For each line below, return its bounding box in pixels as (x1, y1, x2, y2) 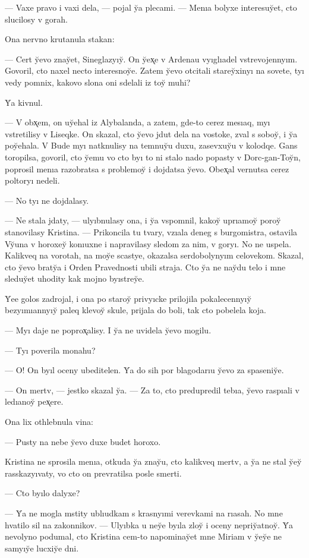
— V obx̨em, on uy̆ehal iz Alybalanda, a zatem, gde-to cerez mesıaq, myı (5, 116, 270, 128)
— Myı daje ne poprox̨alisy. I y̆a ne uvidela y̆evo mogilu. (5, 324, 212, 336)
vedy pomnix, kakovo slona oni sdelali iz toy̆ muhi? (5, 75, 191, 88)
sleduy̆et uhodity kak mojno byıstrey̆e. (5, 272, 144, 285)
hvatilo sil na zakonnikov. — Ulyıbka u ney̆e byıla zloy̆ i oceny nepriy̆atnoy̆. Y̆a (5, 518, 294, 531)
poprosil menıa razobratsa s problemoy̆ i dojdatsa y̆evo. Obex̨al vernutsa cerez (5, 162, 289, 175)
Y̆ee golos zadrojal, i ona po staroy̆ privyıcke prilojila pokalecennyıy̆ (5, 292, 251, 304)
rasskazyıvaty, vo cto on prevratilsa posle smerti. (5, 466, 182, 479)
